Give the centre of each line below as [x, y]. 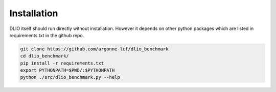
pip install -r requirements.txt [62, 63]
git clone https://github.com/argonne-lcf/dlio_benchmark [94, 49]
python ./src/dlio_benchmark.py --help [70, 77]
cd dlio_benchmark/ [44, 56]
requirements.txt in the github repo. [47, 35]
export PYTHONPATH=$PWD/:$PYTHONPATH [67, 70]
